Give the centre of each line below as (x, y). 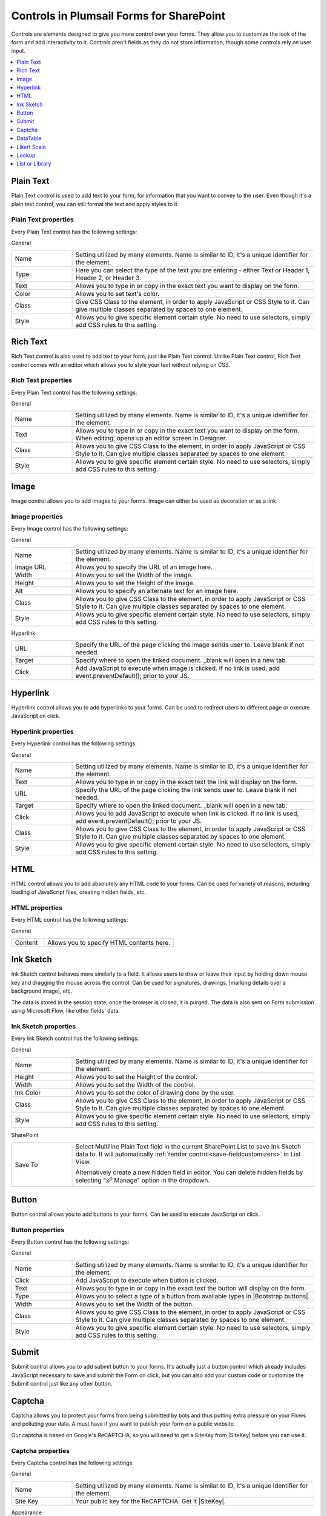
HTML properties (37, 908)
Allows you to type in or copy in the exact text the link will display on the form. (187, 782)
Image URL (31, 567)
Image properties (37, 517)
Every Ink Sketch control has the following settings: (75, 1038)
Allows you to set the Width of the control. (135, 1084)
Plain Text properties (42, 220)
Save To (26, 1164)
